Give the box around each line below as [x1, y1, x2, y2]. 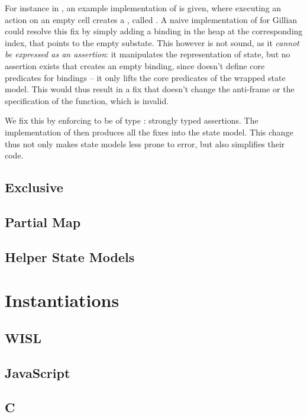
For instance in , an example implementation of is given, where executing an [5, 2, 282, 14]
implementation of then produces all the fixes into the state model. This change [5, 125, 293, 138]
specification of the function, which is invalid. [5, 94, 169, 106]
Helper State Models [5, 247, 135, 266]
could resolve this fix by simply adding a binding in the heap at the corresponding [5, 25, 303, 37]
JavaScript [5, 363, 70, 382]
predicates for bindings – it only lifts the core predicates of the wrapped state [5, 71, 286, 83]
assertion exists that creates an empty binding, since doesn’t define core [5, 59, 265, 72]
